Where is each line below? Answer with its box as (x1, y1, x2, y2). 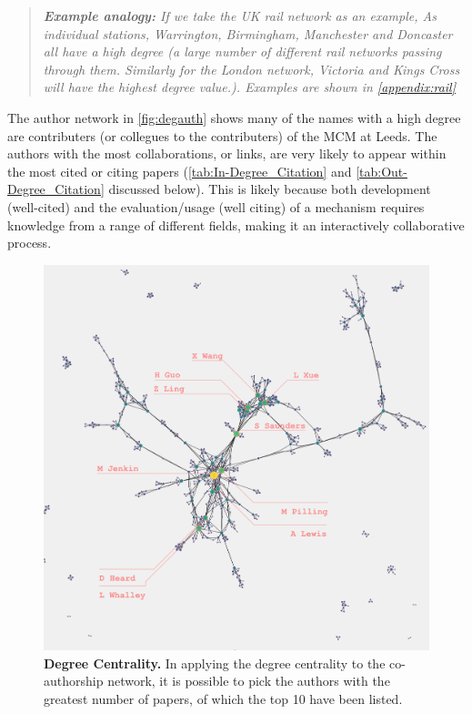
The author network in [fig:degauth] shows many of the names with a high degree (7, 107, 461, 127)
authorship (44, 671, 104, 690)
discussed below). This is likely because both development (108, 179, 431, 199)
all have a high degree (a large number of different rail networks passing (43, 42, 442, 61)
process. (7, 233, 52, 252)
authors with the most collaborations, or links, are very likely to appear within (7, 144, 447, 163)
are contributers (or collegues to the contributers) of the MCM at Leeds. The (7, 126, 437, 145)
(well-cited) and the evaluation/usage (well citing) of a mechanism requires (7, 197, 425, 216)
